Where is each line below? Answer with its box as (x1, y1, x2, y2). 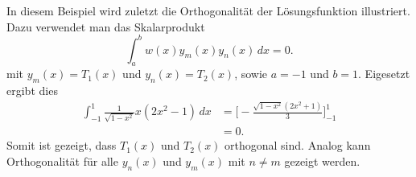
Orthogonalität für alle (6, 152, 118, 169)
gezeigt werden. (284, 152, 360, 169)
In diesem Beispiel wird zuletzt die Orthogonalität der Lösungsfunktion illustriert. (6, 2, 410, 19)
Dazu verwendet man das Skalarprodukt (6, 18, 205, 35)
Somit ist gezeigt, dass (6, 137, 117, 154)
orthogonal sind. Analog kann (224, 137, 371, 154)
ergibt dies (6, 82, 58, 99)
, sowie (234, 65, 268, 82)
